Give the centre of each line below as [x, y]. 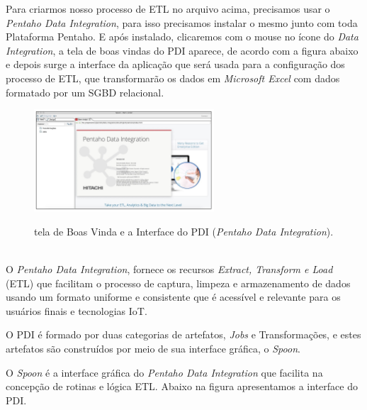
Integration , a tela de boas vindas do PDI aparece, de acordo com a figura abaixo [182, 50]
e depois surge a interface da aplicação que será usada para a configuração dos [175, 64]
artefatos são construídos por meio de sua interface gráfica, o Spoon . [153, 348]
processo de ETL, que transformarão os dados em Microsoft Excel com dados [173, 78]
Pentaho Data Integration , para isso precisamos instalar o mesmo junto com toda [182, 22]
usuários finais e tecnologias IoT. [77, 310]
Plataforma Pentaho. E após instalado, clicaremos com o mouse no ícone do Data [182, 37]
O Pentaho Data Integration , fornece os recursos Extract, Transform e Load [169, 269]
